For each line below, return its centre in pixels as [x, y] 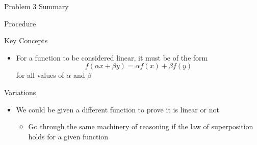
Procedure [20, 23]
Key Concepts [26, 40]
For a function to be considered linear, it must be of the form [112, 57]
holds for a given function [68, 136]
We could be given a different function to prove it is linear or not [118, 109]
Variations [20, 92]
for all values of [40, 75]
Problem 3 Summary [36, 6]
